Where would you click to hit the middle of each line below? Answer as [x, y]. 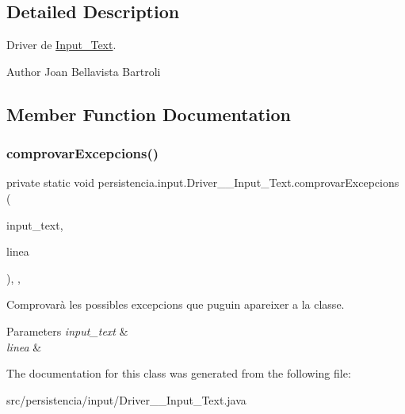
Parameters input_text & [67, 330]
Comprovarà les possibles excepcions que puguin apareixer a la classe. [176, 304]
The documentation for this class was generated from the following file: [179, 373]
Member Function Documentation [149, 114]
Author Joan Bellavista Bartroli [84, 71]
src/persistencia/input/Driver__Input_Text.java [126, 399]
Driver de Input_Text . [61, 45]
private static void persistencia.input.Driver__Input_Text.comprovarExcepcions [203, 182]
